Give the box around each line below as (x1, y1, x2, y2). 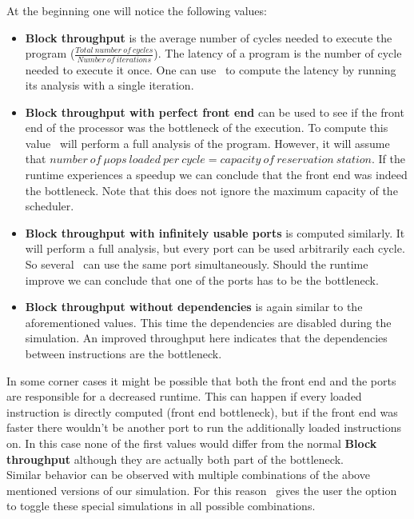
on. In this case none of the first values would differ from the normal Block (6, 434, 377, 451)
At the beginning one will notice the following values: (6, 2, 267, 18)
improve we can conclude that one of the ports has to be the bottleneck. (25, 271, 379, 288)
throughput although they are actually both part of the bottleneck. (6, 450, 344, 467)
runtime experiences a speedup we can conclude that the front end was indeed (25, 166, 408, 183)
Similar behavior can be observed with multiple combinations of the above (6, 466, 370, 483)
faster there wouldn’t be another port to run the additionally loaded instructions (6, 419, 402, 436)
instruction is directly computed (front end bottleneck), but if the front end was (6, 403, 398, 420)
